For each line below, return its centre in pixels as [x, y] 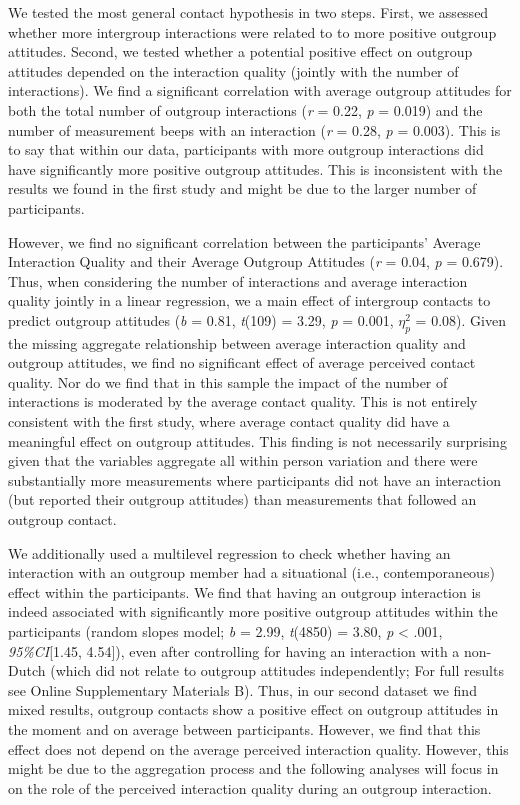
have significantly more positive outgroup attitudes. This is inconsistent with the [255, 168]
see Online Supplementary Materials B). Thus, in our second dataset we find [242, 689]
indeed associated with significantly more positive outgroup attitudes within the [253, 611]
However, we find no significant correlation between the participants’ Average [244, 241]
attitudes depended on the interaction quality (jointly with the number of [233, 70]
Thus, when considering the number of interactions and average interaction [238, 280]
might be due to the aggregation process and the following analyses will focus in [253, 768]
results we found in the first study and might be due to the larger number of [242, 188]
